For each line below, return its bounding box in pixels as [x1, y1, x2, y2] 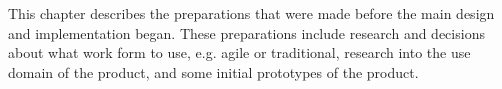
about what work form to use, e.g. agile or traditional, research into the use [8, 42, 471, 63]
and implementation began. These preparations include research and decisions [8, 22, 485, 43]
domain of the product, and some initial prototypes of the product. [8, 61, 419, 82]
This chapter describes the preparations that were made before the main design [8, 3, 495, 23]
